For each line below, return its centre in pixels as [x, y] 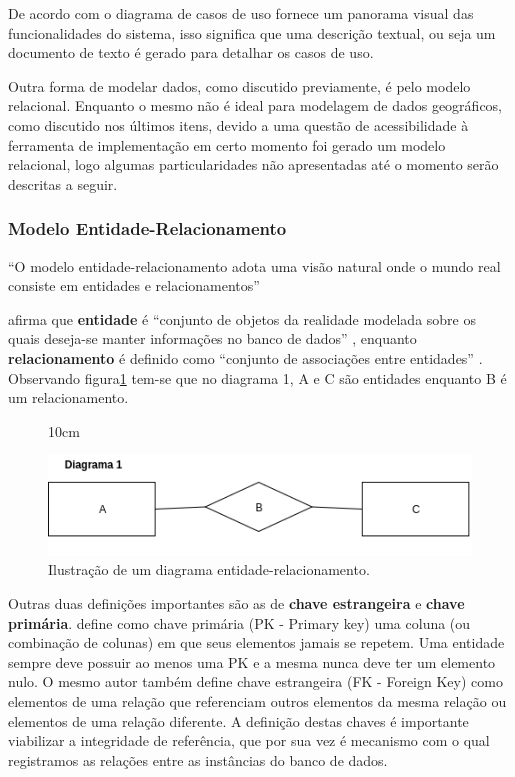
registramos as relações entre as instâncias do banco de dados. [198, 759]
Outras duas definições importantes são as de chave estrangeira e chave [236, 602]
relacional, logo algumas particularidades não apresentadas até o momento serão [253, 164]
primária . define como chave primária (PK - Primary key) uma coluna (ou [239, 622]
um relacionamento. [68, 397]
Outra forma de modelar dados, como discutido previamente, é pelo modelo [239, 85]
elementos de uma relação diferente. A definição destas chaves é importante [238, 720]
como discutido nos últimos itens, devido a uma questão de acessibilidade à [238, 124]
